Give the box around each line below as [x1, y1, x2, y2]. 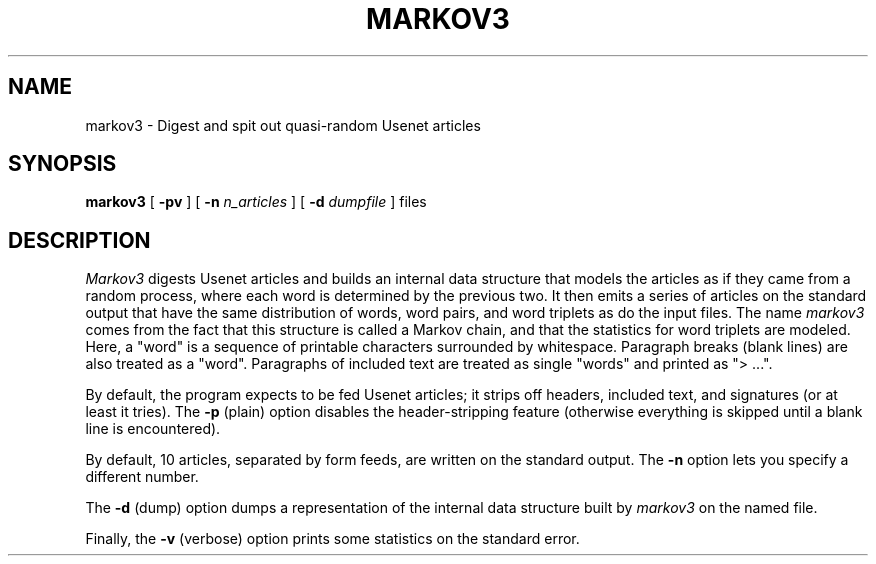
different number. [85, 468, 199, 486]
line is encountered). [85, 420, 221, 438]
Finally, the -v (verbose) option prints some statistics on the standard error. [85, 530, 580, 548]
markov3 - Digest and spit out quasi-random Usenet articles [85, 116, 481, 134]
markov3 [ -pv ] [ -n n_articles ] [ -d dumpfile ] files [85, 193, 427, 211]
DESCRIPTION [8, 227, 151, 253]
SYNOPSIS [8, 151, 117, 177]
